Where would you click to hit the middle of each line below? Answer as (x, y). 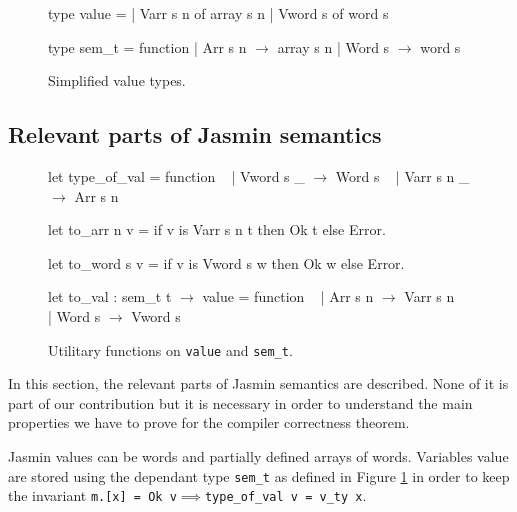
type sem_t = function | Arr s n (147, 46)
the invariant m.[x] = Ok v (92, 495)
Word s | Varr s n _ (402, 175)
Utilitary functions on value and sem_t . (170, 349)
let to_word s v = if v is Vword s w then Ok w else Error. (226, 262)
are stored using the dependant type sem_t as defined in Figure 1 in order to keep (259, 475)
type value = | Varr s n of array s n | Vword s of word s (218, 13)
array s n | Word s (333, 46)
